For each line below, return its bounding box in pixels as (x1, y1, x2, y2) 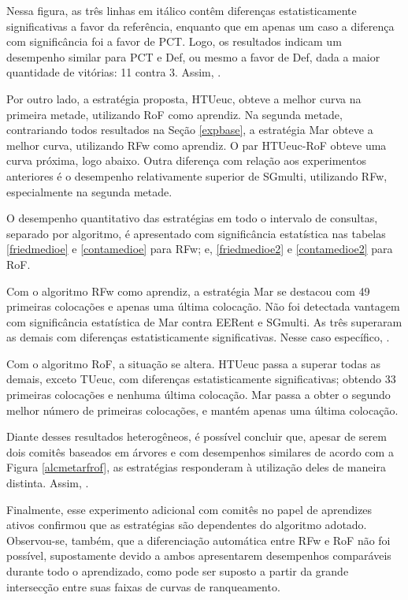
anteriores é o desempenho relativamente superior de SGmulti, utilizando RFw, (6, 167, 388, 184)
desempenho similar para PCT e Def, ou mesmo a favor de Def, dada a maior (6, 48, 380, 65)
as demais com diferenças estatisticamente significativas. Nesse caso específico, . (6, 329, 390, 345)
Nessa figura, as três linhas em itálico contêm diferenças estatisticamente (6, 2, 357, 18)
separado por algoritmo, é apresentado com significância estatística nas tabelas (6, 225, 386, 241)
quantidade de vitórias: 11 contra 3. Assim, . (6, 64, 221, 80)
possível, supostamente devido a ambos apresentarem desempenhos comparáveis (6, 547, 391, 564)
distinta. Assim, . (6, 475, 89, 491)
